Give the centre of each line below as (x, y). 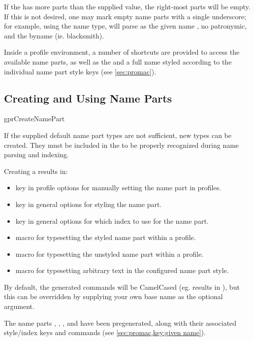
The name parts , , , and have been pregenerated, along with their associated (120, 323)
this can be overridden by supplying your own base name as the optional (113, 296)
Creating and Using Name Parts (88, 98)
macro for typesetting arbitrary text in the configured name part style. (122, 270)
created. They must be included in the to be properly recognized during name (122, 145)
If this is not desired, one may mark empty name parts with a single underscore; (125, 16)
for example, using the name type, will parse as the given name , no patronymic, (126, 26)
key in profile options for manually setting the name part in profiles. (118, 188)
